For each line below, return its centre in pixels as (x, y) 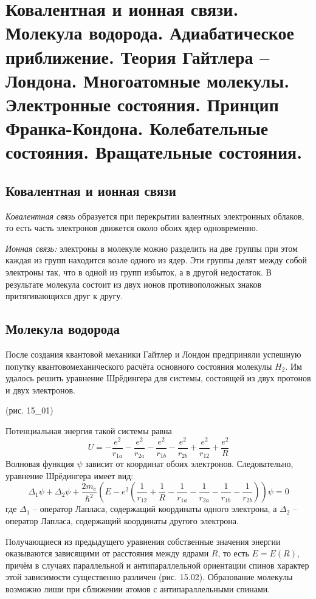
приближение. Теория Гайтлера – (138, 56)
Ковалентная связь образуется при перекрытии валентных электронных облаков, (155, 216)
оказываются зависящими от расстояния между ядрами (107, 553)
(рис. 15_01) (29, 410)
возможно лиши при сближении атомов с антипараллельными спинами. (138, 588)
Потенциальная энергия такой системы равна (89, 431)
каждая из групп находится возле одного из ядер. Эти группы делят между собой (156, 260)
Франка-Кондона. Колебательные (137, 128)
